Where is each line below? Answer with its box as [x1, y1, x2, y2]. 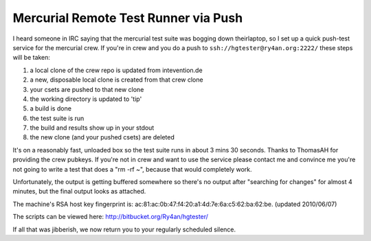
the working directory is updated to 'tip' [30, 95, 142, 103]
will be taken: [12, 54, 51, 62]
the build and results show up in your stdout [30, 124, 155, 132]
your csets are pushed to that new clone [30, 85, 144, 93]
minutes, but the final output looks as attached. [12, 187, 146, 196]
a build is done [30, 104, 72, 113]
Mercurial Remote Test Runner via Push [12, 10, 243, 25]
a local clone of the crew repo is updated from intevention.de [30, 66, 203, 74]
